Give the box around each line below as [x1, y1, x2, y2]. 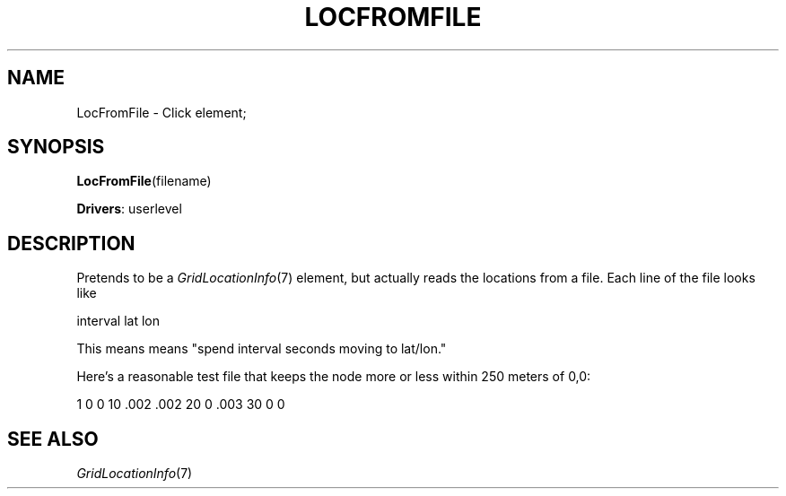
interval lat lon [76, 313, 160, 329]
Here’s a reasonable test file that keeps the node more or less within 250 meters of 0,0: [76, 369, 591, 385]
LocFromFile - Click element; [76, 104, 247, 120]
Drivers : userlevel [76, 201, 182, 217]
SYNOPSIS [7, 135, 105, 159]
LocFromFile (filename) [76, 173, 212, 189]
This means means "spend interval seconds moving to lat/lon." [76, 341, 447, 357]
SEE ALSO [7, 427, 99, 450]
